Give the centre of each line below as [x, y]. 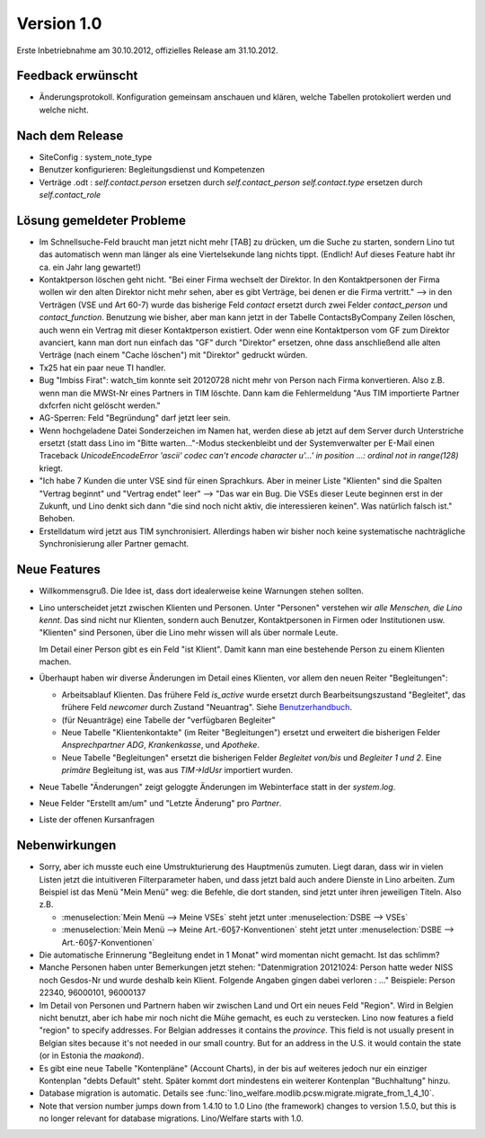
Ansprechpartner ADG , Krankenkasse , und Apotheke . [161, 745]
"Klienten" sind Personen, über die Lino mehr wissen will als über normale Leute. [189, 633]
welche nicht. [64, 110]
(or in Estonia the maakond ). [92, 1055]
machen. [55, 662]
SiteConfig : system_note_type [96, 156]
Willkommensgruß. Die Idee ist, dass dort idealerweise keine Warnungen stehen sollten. [201, 591]
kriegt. [51, 468]
